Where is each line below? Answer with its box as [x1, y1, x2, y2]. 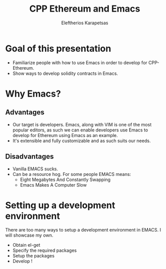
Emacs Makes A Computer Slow [20, 182, 87, 188]
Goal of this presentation [5, 42, 112, 54]
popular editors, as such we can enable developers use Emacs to [12, 127, 148, 133]
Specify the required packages [12, 247, 77, 253]
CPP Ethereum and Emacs [29, 3, 140, 15]
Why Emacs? [5, 88, 62, 99]
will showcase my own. [5, 232, 53, 238]
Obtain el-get [12, 242, 40, 248]
